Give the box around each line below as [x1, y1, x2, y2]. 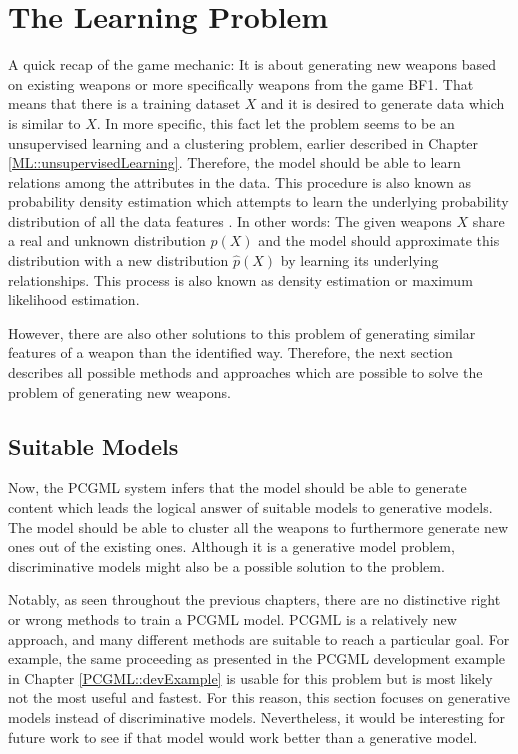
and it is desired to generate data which [261, 93, 505, 114]
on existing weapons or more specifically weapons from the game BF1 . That [8, 73, 474, 94]
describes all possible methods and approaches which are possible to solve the [8, 362, 483, 383]
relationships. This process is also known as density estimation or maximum [8, 269, 473, 290]
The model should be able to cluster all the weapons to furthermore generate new [8, 516, 509, 537]
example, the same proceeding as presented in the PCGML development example [8, 648, 505, 669]
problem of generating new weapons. [8, 381, 231, 402]
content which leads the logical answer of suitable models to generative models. [8, 497, 493, 518]
